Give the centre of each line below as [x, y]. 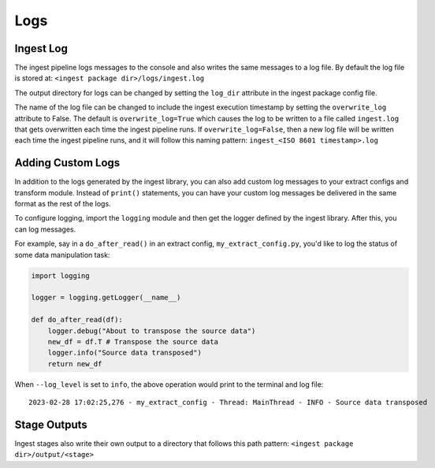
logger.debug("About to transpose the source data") [152, 331]
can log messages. [45, 229]
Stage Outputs [51, 424]
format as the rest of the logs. [63, 204]
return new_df [75, 364]
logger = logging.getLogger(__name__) [106, 298]
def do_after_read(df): [77, 320]
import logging [60, 275]
